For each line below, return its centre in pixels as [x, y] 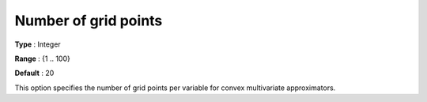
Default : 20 [34, 73]
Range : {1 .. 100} [42, 59]
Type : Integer [38, 44]
